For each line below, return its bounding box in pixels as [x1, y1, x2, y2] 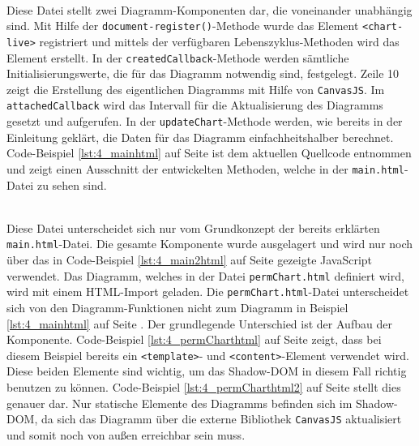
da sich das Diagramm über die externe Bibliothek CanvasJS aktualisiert [41, 410, 402, 427]
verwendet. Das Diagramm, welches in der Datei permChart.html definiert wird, [6, 267, 404, 284]
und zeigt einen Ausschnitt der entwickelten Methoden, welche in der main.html [6, 160, 404, 177]
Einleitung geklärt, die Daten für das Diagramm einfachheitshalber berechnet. [6, 128, 394, 145]
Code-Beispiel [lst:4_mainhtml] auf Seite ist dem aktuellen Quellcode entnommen [6, 144, 412, 161]
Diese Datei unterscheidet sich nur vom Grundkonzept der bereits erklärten [6, 219, 380, 236]
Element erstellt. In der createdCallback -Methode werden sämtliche [6, 49, 349, 66]
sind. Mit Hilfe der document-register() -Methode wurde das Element [6, 17, 359, 34]
